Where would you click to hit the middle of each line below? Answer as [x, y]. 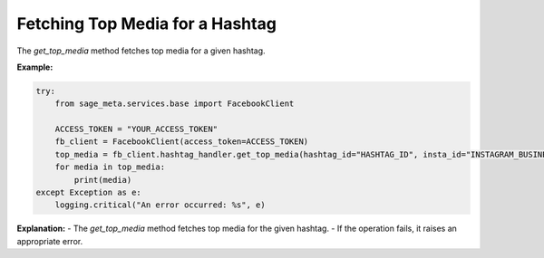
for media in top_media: [110, 167]
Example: [35, 67]
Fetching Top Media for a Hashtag [146, 24]
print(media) [103, 180]
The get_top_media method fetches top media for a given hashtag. [141, 51]
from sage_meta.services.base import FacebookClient [175, 104]
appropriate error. [50, 241]
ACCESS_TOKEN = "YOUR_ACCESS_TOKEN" [136, 129]
